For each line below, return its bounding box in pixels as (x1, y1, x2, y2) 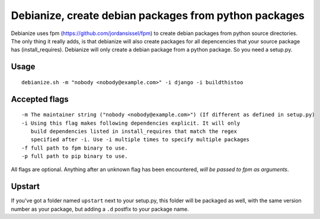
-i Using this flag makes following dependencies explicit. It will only (21, 119, 241, 126)
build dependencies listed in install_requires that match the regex (30, 128, 237, 135)
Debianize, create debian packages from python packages (11, 9, 305, 22)
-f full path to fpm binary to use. (21, 144, 128, 151)
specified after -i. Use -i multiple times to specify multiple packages (30, 137, 250, 143)
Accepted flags (11, 94, 69, 104)
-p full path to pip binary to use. (21, 153, 128, 160)
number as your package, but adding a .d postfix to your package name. (11, 205, 189, 212)
